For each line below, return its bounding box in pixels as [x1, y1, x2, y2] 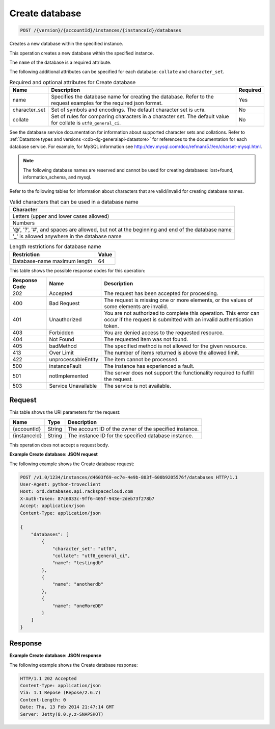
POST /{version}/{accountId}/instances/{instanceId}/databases [20, 28, 182, 33]
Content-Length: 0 [20, 697, 66, 702]
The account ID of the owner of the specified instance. [68, 425, 199, 432]
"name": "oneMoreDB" [52, 602, 104, 609]
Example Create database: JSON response [9, 652, 102, 659]
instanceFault [49, 362, 81, 369]
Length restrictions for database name [9, 243, 101, 250]
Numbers [12, 219, 35, 227]
